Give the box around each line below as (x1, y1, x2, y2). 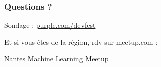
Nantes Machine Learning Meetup (4, 53, 109, 64)
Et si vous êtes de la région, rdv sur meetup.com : (4, 36, 158, 47)
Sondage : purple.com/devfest (4, 20, 96, 30)
